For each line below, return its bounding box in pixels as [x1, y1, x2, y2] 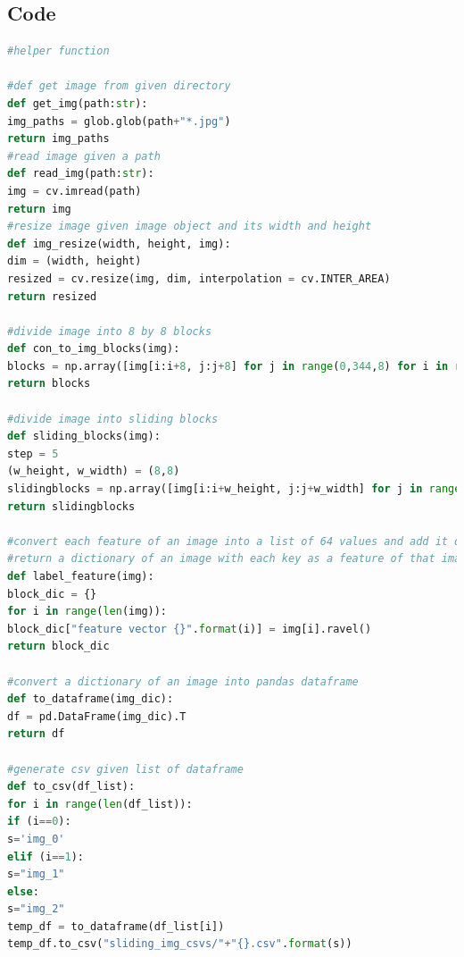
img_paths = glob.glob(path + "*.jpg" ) [7, 114, 231, 128]
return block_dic [7, 640, 110, 653]
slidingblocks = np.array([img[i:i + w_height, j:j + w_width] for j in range [7, 483, 461, 496]
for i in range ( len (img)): [7, 605, 168, 618]
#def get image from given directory [7, 80, 231, 93]
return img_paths [7, 132, 110, 146]
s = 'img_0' [7, 832, 65, 845]
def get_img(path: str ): [7, 97, 148, 110]
